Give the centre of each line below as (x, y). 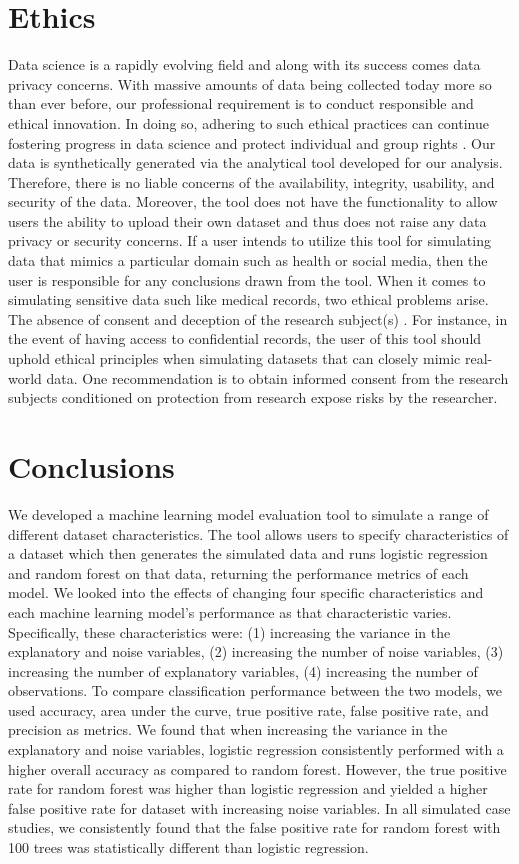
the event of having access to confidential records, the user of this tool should (245, 338)
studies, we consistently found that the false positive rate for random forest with (254, 827)
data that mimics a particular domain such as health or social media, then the (248, 260)
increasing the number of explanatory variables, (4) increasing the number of (243, 670)
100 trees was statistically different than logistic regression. (188, 847)
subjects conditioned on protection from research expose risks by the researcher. (253, 397)
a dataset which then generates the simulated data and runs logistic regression (248, 553)
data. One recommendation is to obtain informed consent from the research (277, 377)
